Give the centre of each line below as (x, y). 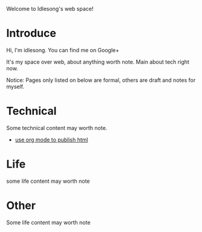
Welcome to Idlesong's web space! (50, 9)
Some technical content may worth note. (57, 128)
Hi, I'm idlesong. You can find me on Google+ (63, 50)
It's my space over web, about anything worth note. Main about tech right (98, 62)
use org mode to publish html (51, 140)
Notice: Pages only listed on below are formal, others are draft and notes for (101, 80)
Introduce (31, 33)
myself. (15, 86)
